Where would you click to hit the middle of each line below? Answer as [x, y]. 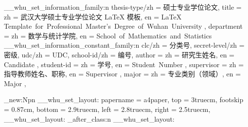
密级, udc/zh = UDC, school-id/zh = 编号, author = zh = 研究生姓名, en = [119, 54]
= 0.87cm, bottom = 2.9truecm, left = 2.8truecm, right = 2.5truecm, [107, 109]
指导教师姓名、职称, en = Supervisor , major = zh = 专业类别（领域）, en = [123, 74]
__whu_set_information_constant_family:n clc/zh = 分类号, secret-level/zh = [124, 45]
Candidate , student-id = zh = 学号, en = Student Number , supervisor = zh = [124, 64]
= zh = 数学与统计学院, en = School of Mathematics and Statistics [108, 35]
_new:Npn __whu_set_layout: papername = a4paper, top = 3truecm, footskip [124, 100]
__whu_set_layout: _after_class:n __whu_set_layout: [89, 118]
